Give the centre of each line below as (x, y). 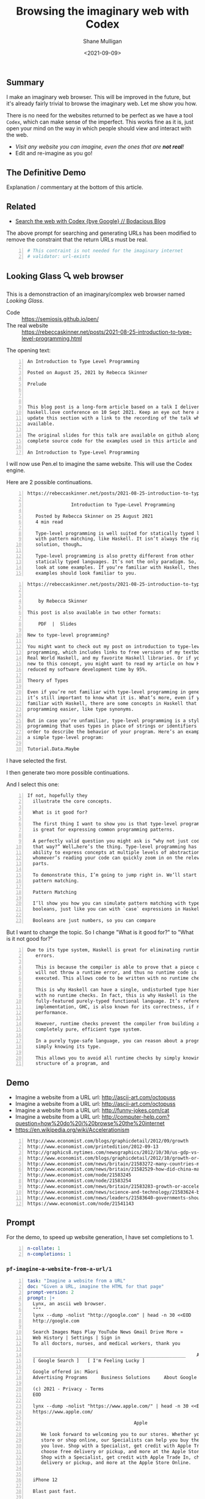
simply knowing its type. (69, 1047)
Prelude (37, 384)
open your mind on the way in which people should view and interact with (99, 128)
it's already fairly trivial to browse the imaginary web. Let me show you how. (102, 104)
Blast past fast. (55, 1491)
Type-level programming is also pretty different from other (115, 556)
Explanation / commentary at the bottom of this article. (75, 187)
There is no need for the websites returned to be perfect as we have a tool (100, 116)
